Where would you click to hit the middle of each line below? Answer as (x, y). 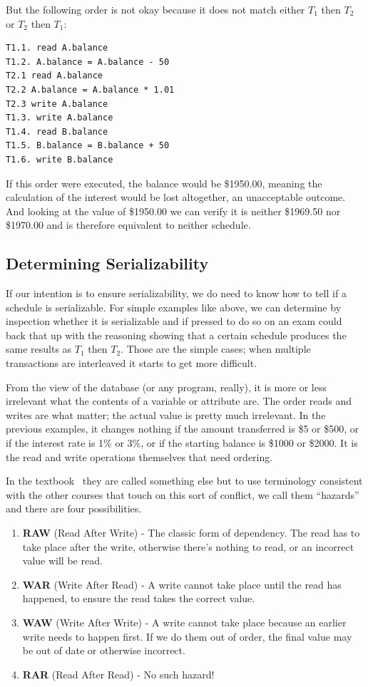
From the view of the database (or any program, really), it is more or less (166, 387)
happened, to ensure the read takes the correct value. (139, 598)
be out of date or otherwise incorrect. (104, 650)
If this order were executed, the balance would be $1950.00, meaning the (164, 183)
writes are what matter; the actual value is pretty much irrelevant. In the (166, 414)
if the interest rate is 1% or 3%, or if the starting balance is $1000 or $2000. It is (182, 443)
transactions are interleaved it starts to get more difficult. (132, 363)
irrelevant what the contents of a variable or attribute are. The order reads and (179, 401)
